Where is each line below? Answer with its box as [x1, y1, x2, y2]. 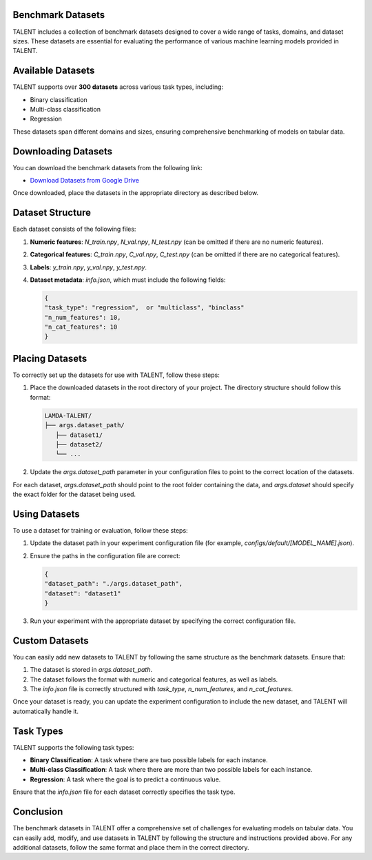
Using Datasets [12, 508, 81, 520]
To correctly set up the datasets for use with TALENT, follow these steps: [12, 371, 220, 379]
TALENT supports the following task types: [12, 743, 134, 751]
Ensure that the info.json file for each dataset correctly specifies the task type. [12, 788, 236, 796]
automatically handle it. [12, 707, 79, 715]
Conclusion [12, 806, 63, 818]
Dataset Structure [12, 207, 92, 218]
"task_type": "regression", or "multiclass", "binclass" [44, 304, 245, 311]
